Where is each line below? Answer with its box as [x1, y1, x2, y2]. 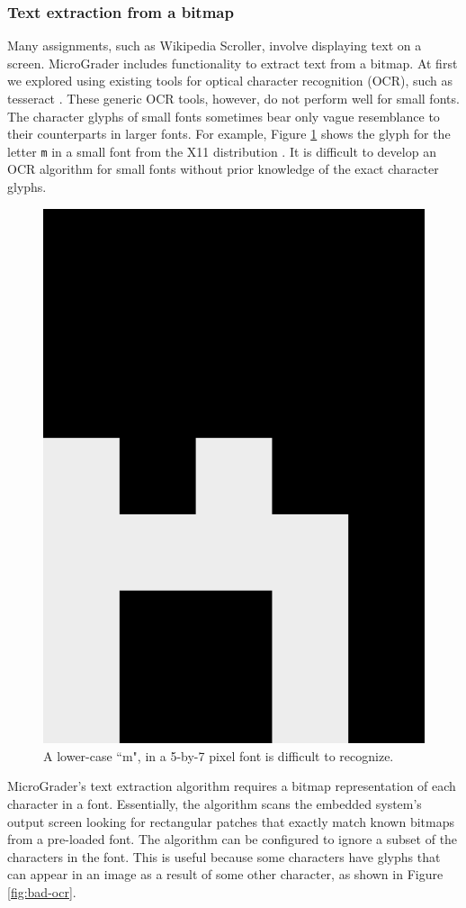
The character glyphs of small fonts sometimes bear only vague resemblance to [7, 106, 440, 125]
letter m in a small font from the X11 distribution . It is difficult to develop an [7, 141, 436, 160]
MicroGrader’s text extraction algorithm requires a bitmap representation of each [7, 776, 456, 795]
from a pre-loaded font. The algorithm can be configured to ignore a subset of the [7, 830, 458, 849]
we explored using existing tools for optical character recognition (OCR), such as [7, 71, 453, 90]
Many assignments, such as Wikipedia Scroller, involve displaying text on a [7, 36, 422, 55]
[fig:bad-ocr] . [7, 882, 76, 901]
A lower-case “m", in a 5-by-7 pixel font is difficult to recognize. [43, 746, 394, 765]
